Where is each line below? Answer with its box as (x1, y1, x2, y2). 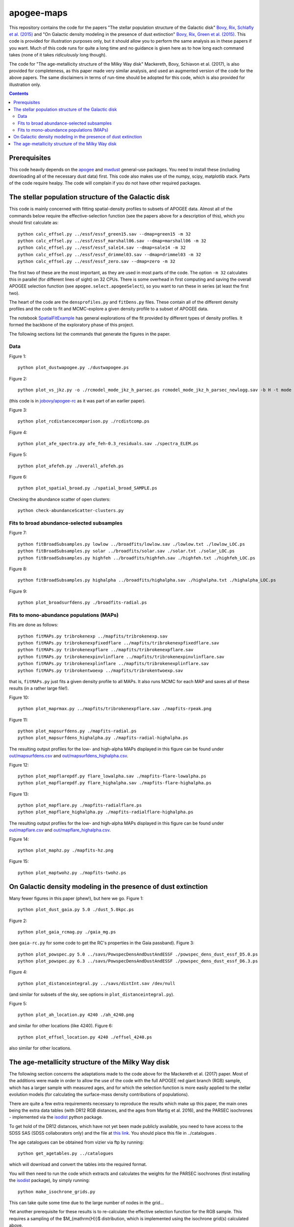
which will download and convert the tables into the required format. (9, 1161, 147, 1168)
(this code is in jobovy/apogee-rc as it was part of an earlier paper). (9, 398, 146, 404)
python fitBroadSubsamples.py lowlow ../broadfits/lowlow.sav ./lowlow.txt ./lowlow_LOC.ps (18, 541, 245, 547)
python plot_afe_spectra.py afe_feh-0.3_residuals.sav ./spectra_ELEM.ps (18, 441, 199, 446)
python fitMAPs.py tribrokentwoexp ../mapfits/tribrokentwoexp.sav (18, 667, 183, 673)
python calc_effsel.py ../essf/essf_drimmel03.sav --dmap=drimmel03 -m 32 (18, 252, 201, 257)
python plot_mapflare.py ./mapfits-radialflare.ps (18, 802, 142, 808)
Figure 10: (9, 694, 29, 700)
